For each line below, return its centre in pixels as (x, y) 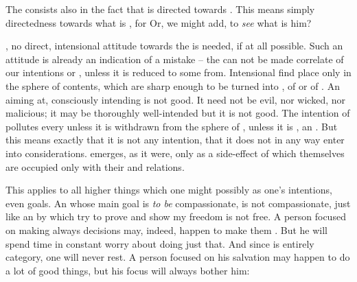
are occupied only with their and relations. (95, 166)
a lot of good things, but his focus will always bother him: (128, 270)
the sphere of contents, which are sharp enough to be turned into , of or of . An (173, 85)
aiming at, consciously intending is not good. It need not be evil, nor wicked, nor (175, 99)
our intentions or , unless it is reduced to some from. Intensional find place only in (178, 72)
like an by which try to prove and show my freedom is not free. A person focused (176, 216)
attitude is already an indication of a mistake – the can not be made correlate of (175, 59)
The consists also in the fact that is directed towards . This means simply (160, 9)
